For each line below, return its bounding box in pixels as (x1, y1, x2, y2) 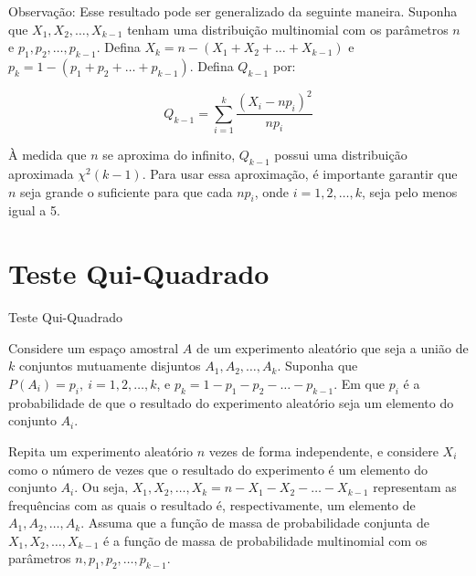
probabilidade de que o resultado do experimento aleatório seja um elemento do (8, 393, 454, 412)
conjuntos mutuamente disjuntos (18, 356, 201, 375)
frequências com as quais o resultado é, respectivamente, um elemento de (8, 495, 416, 514)
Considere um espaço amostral (8, 338, 179, 357)
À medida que (8, 145, 87, 164)
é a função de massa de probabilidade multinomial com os (103, 530, 428, 550)
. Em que (333, 373, 385, 393)
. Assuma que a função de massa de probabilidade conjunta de (80, 513, 430, 532)
